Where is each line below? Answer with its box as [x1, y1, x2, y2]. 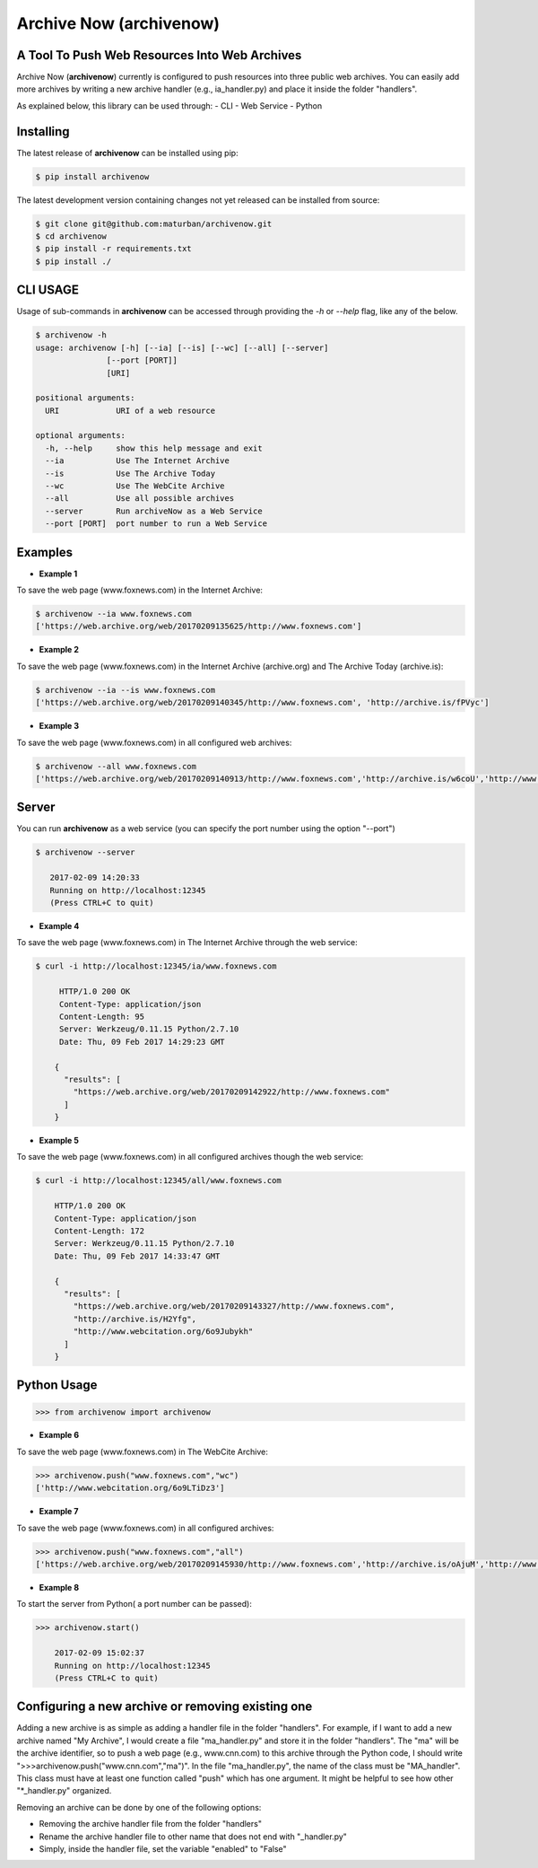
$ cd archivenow [35, 232, 108, 241]
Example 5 [39, 1136, 80, 1146]
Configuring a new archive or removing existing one [16, 1699, 313, 1715]
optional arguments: [35, 431, 126, 441]
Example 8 [39, 1582, 80, 1592]
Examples [16, 544, 74, 560]
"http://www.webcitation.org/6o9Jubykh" [73, 1327, 254, 1337]
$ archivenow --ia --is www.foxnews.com [35, 685, 215, 695]
